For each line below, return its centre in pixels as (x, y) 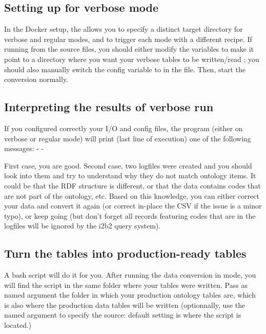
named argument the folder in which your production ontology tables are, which (130, 295)
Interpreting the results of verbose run (109, 107)
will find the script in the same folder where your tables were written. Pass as (126, 285)
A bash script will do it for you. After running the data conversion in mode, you (130, 275)
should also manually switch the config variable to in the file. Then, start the (125, 69)
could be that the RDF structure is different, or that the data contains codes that (132, 185)
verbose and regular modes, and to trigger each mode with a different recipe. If (128, 39)
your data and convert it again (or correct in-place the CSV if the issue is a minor (133, 206)
